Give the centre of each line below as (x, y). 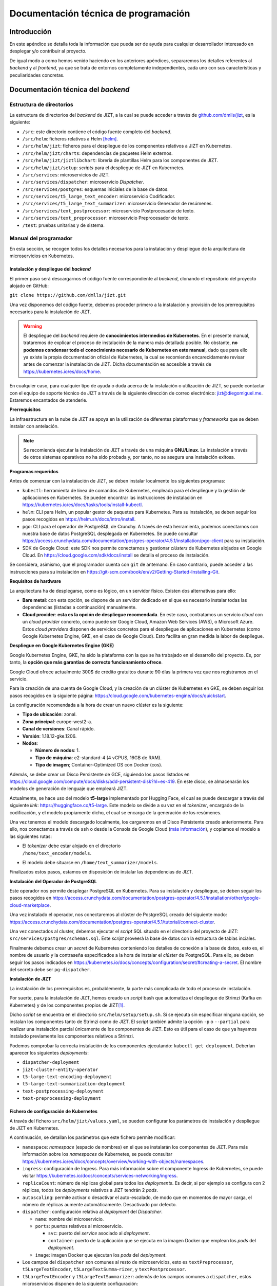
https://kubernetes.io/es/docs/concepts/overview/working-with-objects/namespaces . (113, 1161)
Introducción (31, 32)
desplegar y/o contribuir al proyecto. (48, 51)
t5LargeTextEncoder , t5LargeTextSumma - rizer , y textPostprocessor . (104, 1269)
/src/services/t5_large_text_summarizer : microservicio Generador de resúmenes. (117, 204)
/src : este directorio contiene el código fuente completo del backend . (97, 132)
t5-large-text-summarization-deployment (74, 1084)
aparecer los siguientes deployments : (49, 1052)
